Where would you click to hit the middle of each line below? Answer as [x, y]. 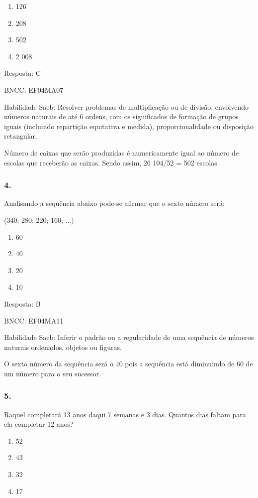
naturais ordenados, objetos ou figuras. [63, 347]
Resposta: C [22, 73]
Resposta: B [22, 303]
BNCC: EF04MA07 [34, 89]
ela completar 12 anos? [39, 424]
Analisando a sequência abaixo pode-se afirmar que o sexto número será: [114, 203]
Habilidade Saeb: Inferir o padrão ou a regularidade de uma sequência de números [129, 337]
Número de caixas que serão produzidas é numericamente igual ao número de [122, 152]
